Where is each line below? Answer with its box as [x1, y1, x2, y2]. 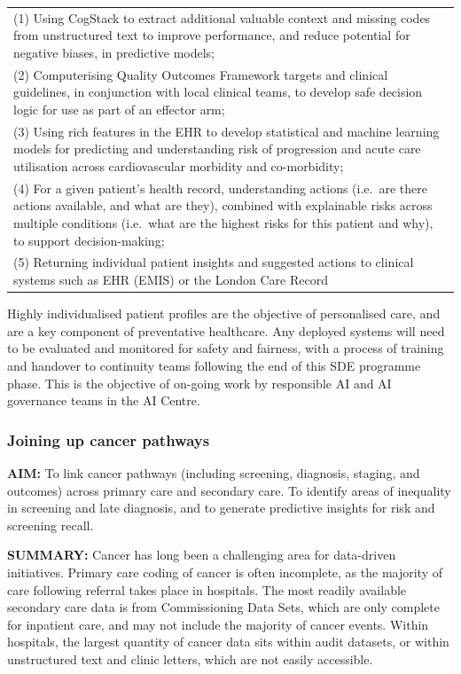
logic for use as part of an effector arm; [13, 99, 225, 118]
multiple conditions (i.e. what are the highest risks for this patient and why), [13, 214, 434, 232]
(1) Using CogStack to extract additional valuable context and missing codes [13, 8, 431, 27]
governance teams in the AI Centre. [7, 391, 200, 410]
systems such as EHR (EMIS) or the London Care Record [13, 270, 328, 289]
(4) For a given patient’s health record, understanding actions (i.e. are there [13, 178, 427, 197]
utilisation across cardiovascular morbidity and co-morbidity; [13, 157, 344, 175]
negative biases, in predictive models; [13, 43, 215, 61]
